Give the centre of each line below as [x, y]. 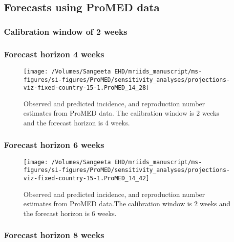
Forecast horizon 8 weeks [54, 235]
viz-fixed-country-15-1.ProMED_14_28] [86, 88]
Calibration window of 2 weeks [66, 31]
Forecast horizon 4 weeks [54, 54]
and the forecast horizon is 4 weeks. [77, 122]
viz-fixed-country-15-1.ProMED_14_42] [86, 179]
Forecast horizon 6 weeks [54, 144]
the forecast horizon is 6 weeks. [70, 213]
